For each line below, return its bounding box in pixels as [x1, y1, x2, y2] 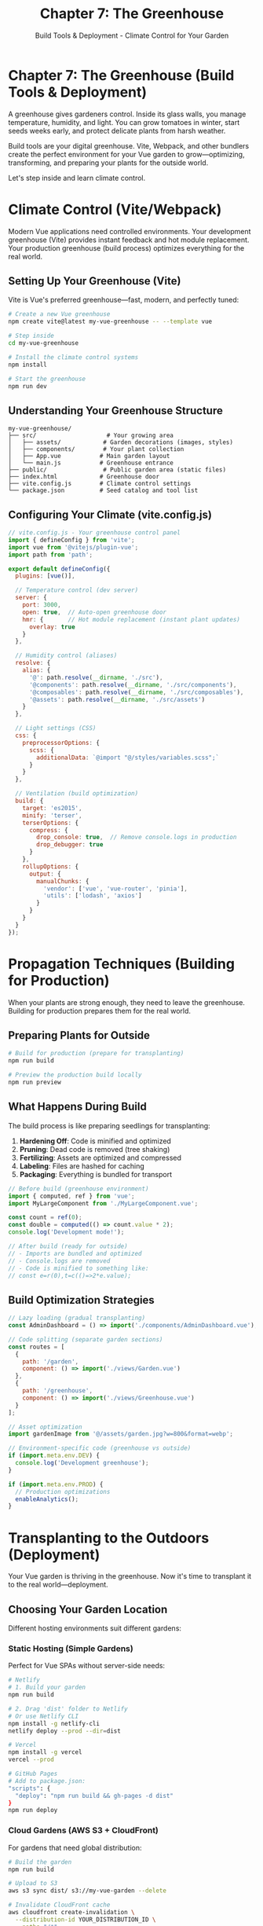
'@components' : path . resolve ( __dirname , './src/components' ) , [28, 681, 237, 688]
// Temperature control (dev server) [15, 586, 139, 594]
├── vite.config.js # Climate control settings [8, 480, 192, 488]
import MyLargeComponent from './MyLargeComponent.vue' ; [8, 1199, 199, 1207]
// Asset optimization [8, 1423, 82, 1431]
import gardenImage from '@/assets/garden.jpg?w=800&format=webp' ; [8, 1430, 234, 1438]
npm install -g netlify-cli [8, 1719, 100, 1727]
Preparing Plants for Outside [8, 1029, 151, 1042]
